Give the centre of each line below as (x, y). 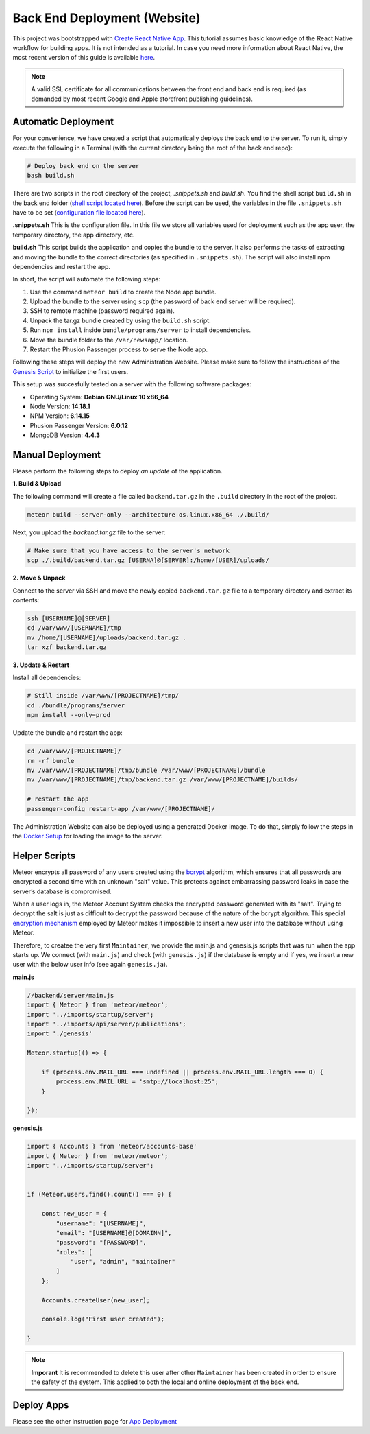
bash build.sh (51, 176)
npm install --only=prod (69, 715)
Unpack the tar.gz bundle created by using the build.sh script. (121, 320)
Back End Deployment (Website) (107, 18)
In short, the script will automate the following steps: (87, 279)
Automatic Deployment (63, 122)
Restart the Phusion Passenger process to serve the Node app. (119, 349)
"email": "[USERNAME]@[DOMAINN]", (114, 1233)
